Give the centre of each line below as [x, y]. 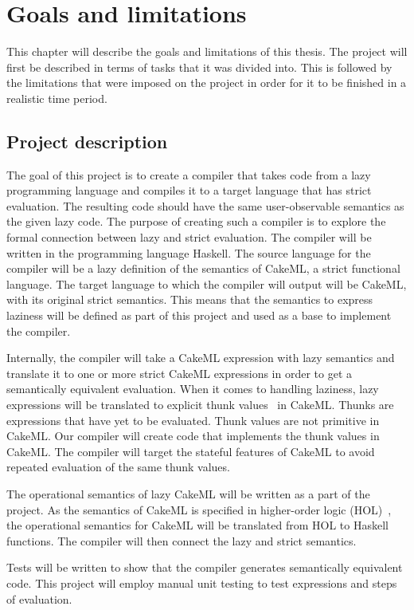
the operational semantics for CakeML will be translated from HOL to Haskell [197, 525]
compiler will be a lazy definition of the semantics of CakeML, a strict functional [203, 268]
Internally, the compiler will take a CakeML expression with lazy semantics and [201, 358]
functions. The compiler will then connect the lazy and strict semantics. [182, 540]
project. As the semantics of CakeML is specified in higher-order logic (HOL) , [199, 509]
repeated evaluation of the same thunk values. [118, 467]
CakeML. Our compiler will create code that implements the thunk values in [193, 436]
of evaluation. [39, 598]
